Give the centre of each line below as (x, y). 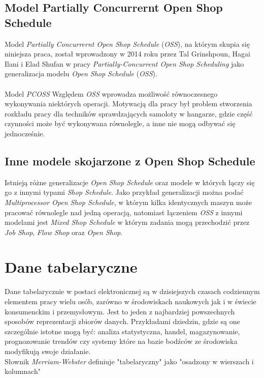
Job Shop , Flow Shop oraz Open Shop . (64, 232)
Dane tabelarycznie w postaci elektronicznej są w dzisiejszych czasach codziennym (132, 291)
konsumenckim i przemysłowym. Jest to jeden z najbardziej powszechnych (120, 311)
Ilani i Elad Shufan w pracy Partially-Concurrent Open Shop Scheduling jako (124, 63)
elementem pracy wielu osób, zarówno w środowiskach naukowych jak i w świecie (130, 301)
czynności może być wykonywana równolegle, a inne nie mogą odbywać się (120, 123)
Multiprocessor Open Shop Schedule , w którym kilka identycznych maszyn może (128, 202)
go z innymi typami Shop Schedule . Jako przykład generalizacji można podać (124, 192)
